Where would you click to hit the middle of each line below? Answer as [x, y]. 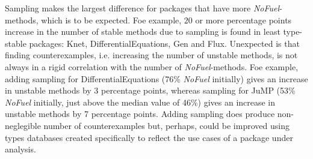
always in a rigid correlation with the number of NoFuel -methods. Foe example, [152, 66]
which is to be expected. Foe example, [111, 19]
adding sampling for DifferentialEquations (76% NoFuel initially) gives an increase [156, 78]
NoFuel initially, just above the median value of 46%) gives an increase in [140, 102]
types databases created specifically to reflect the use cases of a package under [149, 137]
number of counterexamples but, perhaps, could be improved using [166, 125]
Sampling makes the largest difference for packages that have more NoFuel [142, 8]
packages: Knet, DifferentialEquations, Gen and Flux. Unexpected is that [164, 43]
